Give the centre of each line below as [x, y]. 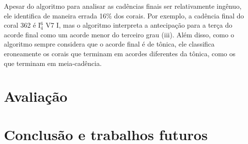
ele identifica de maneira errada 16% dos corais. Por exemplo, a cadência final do [124, 15]
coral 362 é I [22, 25]
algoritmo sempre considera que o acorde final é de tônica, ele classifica [109, 44]
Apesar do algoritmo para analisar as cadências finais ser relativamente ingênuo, [123, 6]
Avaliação [36, 96]
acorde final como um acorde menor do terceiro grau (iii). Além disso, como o [119, 34]
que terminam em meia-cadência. [53, 63]
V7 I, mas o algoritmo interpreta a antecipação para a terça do [139, 25]
